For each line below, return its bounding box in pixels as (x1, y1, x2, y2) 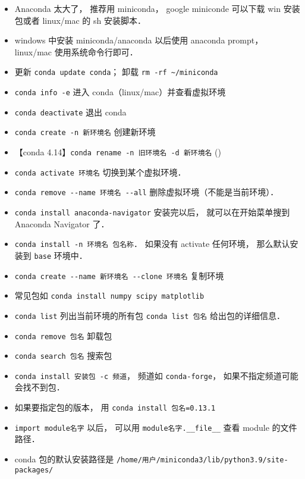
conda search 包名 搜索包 (14, 349, 112, 362)
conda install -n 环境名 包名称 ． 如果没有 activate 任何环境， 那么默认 (14, 237, 290, 250)
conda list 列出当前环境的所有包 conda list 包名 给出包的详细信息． (14, 309, 285, 321)
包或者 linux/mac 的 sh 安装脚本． (14, 14, 146, 26)
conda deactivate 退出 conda (14, 105, 127, 118)
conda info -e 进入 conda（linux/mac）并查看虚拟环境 (14, 86, 226, 98)
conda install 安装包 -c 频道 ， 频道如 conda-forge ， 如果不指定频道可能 (14, 369, 298, 381)
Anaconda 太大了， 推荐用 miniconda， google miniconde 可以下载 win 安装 (14, 2, 300, 14)
